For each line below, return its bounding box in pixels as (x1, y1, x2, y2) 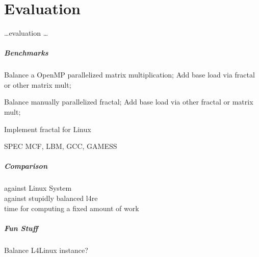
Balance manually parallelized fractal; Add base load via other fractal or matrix (4, 96, 253, 107)
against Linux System (4, 183, 72, 193)
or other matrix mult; (4, 79, 71, 90)
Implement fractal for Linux (4, 123, 91, 134)
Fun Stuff (4, 222, 38, 233)
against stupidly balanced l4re (4, 193, 98, 203)
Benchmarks (4, 47, 48, 58)
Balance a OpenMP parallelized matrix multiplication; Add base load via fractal (4, 69, 255, 80)
